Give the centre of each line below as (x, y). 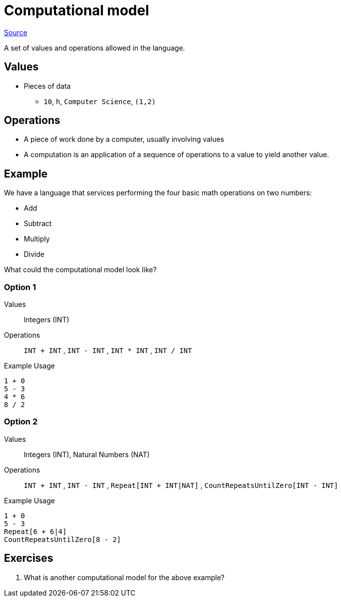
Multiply (37, 239)
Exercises (29, 558)
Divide (34, 254)
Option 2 (21, 422)
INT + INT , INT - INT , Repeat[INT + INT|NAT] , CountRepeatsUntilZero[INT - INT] (181, 485)
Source (16, 32)
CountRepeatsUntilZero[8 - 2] (63, 539)
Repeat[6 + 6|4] (35, 531)
